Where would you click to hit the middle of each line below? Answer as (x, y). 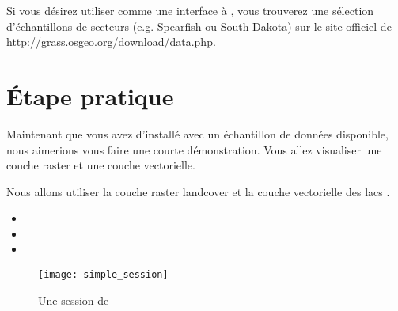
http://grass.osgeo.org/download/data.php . (111, 42)
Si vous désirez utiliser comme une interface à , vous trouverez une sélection (190, 10)
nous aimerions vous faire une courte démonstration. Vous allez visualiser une (194, 149)
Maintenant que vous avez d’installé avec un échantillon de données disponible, (197, 133)
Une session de (74, 300)
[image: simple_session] (103, 275)
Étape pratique (90, 95)
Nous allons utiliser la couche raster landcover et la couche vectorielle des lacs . (198, 191)
